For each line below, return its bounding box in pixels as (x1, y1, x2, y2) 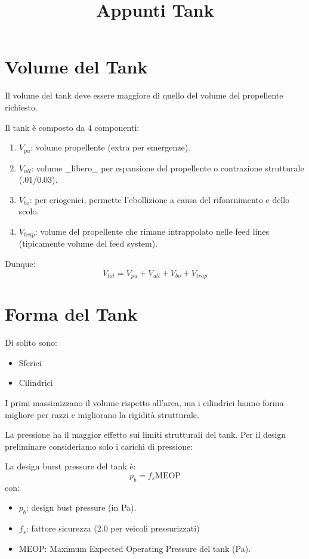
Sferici (18, 356, 42, 368)
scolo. (18, 205, 39, 217)
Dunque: (5, 257, 36, 269)
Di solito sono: (5, 336, 57, 349)
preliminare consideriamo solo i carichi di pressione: (5, 440, 193, 452)
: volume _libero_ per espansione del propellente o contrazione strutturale (31, 161, 304, 174)
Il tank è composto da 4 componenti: (5, 121, 140, 133)
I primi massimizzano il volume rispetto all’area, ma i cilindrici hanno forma (5, 396, 284, 408)
